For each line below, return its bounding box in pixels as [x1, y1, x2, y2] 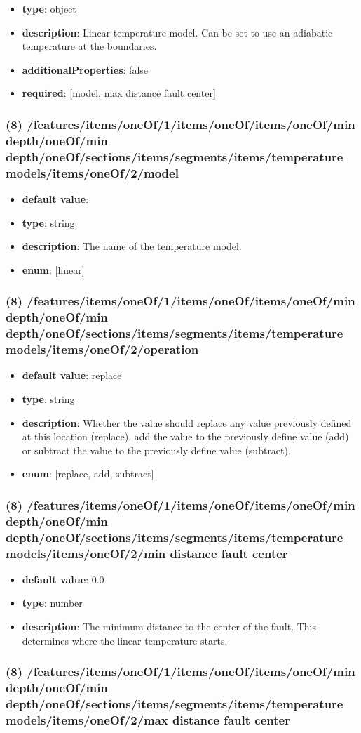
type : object [22, 1, 76, 15]
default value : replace [22, 368, 122, 383]
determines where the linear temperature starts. [22, 633, 228, 647]
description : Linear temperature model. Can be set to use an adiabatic [22, 25, 333, 39]
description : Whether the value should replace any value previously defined [22, 415, 352, 430]
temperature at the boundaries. [22, 39, 157, 53]
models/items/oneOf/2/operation [6, 341, 199, 358]
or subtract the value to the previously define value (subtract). [22, 442, 291, 457]
